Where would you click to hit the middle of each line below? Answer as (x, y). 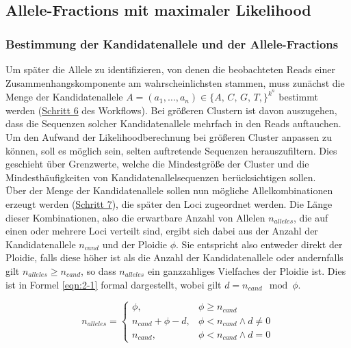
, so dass (99, 270)
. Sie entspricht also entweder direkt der (259, 244)
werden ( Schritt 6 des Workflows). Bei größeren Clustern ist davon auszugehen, (171, 110)
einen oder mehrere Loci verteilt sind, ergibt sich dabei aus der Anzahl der (162, 231)
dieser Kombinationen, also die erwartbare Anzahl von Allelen (135, 217)
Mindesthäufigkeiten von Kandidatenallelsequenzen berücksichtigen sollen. (161, 177)
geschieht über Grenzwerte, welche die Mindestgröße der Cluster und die (157, 164)
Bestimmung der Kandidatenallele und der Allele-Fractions (172, 43)
